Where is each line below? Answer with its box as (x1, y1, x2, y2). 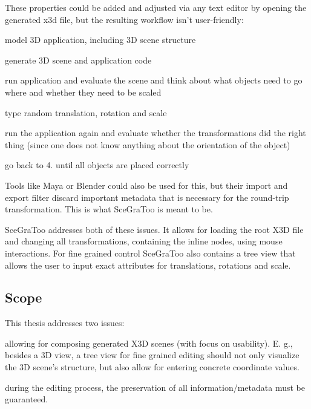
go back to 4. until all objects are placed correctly (5, 159, 189, 171)
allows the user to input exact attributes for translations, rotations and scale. (5, 258, 291, 271)
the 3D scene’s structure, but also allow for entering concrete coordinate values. (5, 361, 300, 373)
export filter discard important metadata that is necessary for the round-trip (5, 191, 289, 203)
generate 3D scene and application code (5, 53, 152, 66)
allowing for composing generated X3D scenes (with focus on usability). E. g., (5, 336, 293, 349)
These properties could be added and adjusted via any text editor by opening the (5, 1, 307, 13)
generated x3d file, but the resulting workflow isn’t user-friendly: (5, 13, 244, 25)
